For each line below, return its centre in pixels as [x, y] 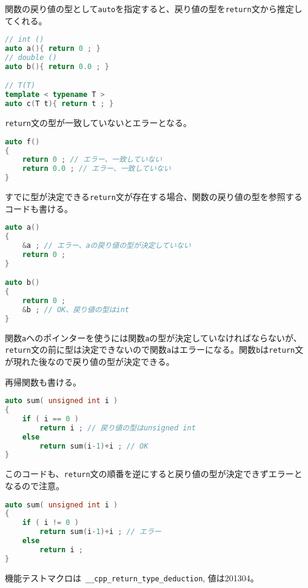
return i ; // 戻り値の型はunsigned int [118, 428]
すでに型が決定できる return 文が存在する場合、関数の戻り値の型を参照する [154, 197]
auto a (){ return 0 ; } [53, 49]
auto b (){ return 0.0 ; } [57, 66]
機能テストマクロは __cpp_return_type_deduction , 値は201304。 [132, 577]
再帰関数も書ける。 [43, 382]
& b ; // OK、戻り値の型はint [75, 309]
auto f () [22, 142]
